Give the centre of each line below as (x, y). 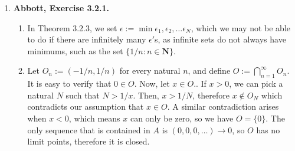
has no (268, 129)
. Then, (146, 95)
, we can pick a (256, 83)
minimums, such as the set (75, 50)
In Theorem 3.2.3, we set (72, 27)
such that (83, 95)
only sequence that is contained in (89, 129)
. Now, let (152, 83)
